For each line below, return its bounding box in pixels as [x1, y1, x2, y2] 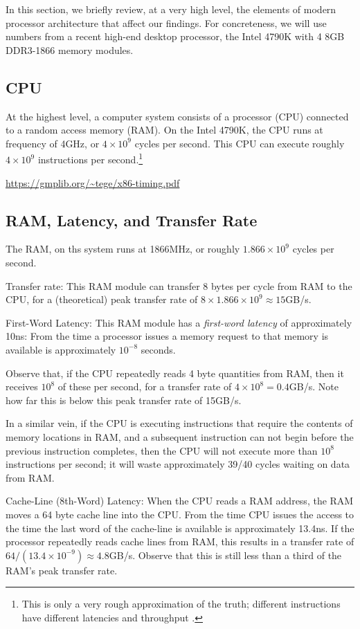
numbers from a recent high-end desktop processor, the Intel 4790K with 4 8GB [6, 29, 345, 44]
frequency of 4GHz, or [6, 136, 100, 150]
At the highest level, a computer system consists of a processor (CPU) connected [6, 109, 349, 123]
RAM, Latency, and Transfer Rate [6, 209, 258, 230]
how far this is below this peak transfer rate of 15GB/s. [6, 392, 242, 407]
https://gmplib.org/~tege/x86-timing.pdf [6, 175, 180, 190]
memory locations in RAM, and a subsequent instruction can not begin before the [6, 429, 354, 444]
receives [6, 379, 38, 394]
